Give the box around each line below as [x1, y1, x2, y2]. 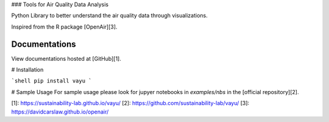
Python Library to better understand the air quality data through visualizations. [11, 12, 208, 19]
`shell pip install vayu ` [11, 78, 92, 84]
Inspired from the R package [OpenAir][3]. [11, 23, 118, 30]
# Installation [11, 66, 44, 73]
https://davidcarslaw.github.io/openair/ [11, 108, 109, 115]
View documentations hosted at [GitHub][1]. [11, 55, 121, 62]
